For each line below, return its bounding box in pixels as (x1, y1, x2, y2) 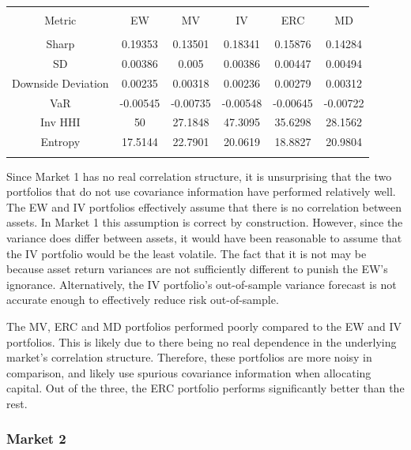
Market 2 (6, 429, 66, 448)
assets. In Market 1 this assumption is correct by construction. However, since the (6, 214, 403, 231)
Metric (44, 12, 77, 28)
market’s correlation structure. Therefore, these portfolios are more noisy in (6, 349, 372, 366)
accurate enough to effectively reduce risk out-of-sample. (6, 291, 279, 308)
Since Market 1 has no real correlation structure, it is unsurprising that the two (6, 167, 392, 184)
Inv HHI (40, 114, 81, 130)
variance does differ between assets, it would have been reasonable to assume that (6, 230, 402, 246)
